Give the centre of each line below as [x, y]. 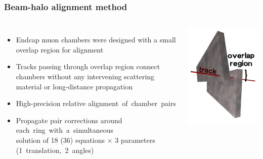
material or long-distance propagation [74, 86]
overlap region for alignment [60, 49]
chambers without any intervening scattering [85, 76]
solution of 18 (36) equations [60, 140]
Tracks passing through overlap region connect [88, 66]
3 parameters [135, 140]
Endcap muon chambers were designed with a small [96, 40]
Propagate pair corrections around [69, 120]
